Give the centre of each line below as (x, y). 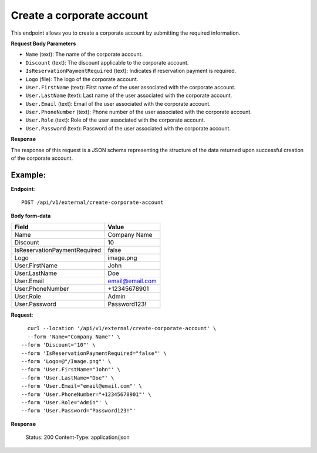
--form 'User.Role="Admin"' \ (65, 402)
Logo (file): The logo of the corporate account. (82, 79)
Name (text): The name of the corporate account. (84, 54)
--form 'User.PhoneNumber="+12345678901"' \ (87, 394)
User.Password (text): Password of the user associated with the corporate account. (128, 128)
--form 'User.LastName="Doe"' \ (68, 378)
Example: (28, 175)
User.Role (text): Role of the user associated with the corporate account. (115, 120)
